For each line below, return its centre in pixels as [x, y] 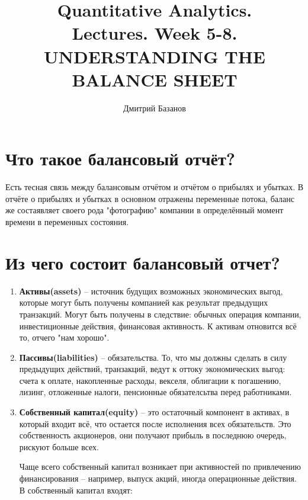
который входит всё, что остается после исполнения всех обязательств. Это [155, 423]
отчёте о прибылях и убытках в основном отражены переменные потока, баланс [150, 198]
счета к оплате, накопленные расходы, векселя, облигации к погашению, [150, 380]
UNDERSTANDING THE [155, 56]
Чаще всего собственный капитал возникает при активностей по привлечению [160, 467]
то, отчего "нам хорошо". [64, 337]
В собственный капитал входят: [76, 490]
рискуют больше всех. [59, 446]
